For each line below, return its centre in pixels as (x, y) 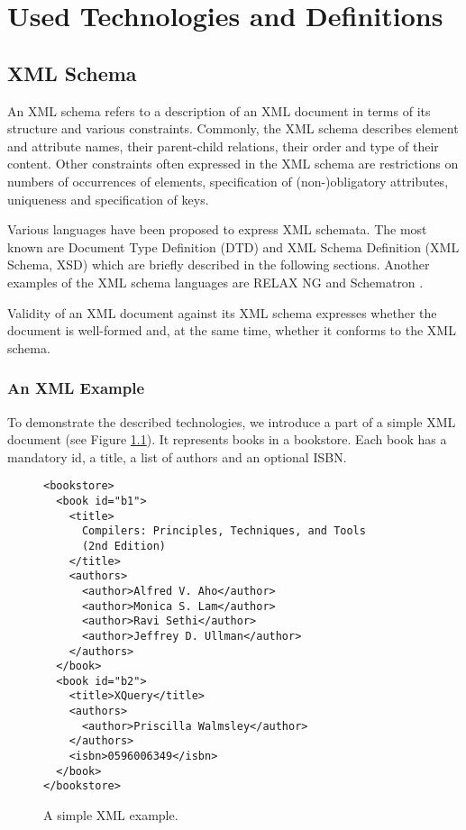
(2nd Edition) (124, 546)
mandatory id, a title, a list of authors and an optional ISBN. (177, 456)
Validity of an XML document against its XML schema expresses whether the (222, 312)
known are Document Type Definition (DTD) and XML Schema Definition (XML (233, 246)
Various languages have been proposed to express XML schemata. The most (217, 229)
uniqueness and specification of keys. (108, 199)
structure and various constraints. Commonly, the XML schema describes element (233, 128)
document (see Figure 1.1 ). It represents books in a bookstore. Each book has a (227, 439)
